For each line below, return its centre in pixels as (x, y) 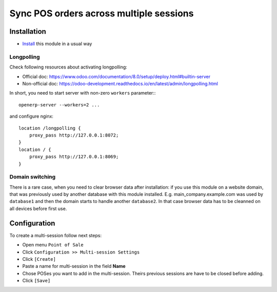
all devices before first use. (38, 208)
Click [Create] (39, 259)
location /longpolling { (50, 128)
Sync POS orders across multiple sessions (102, 13)
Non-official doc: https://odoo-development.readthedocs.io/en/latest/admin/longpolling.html (120, 83)
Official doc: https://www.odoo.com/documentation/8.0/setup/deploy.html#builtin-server (116, 76)
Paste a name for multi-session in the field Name (74, 266)
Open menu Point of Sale (53, 245)
